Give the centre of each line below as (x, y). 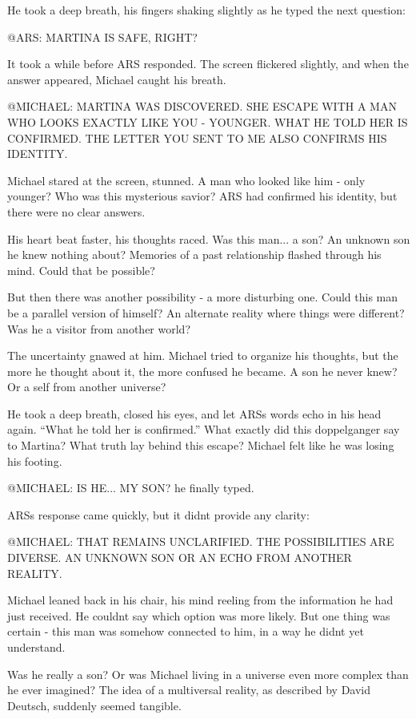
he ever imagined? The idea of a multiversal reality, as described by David (189, 690)
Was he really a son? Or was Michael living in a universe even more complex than (208, 674)
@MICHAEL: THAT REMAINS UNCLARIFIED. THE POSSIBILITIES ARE (201, 541)
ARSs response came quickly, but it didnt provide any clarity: (158, 514)
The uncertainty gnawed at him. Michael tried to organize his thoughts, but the (203, 355)
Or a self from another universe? (87, 387)
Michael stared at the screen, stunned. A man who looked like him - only (186, 180)
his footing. (35, 460)
